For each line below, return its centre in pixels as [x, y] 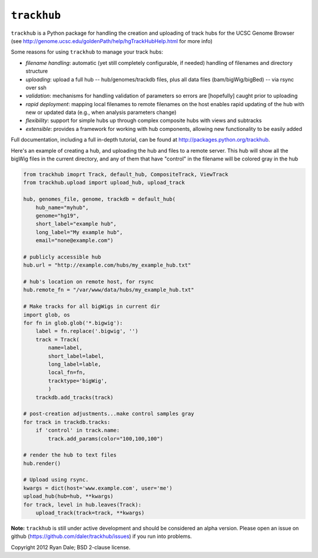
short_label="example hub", [76, 224]
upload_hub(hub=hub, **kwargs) [69, 496]
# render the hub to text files [70, 455]
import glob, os [47, 315]
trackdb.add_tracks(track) [75, 397]
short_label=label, [76, 356]
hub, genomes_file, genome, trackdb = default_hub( [100, 199]
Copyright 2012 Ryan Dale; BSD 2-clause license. [71, 547]
